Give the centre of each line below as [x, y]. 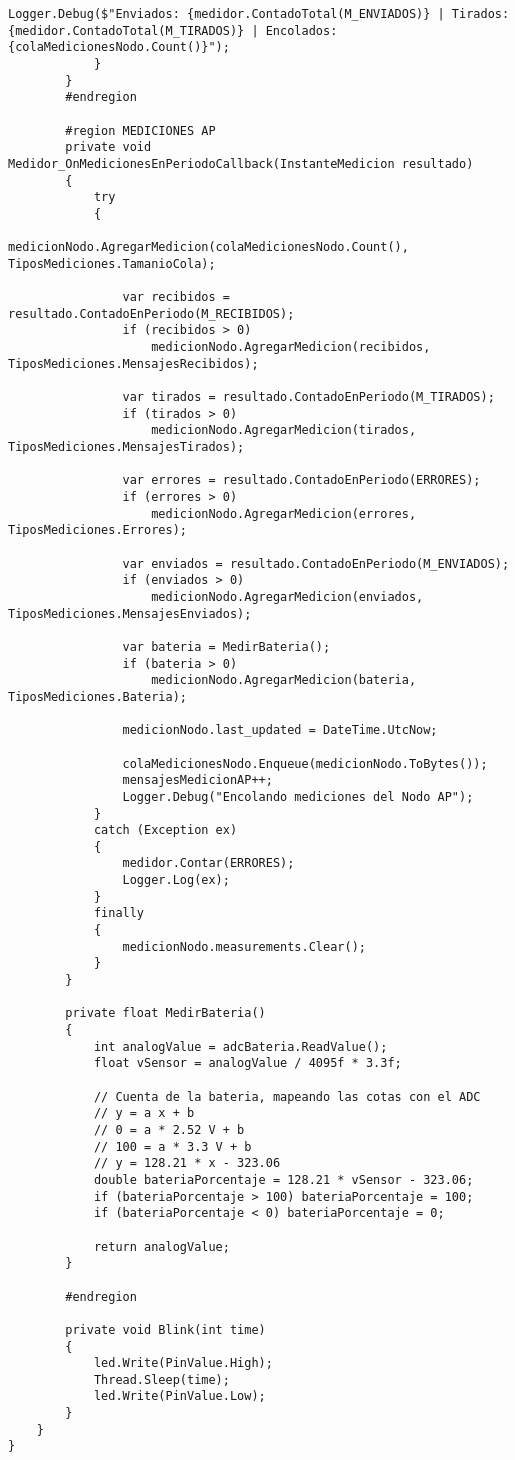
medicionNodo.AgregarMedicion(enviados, [287, 596]
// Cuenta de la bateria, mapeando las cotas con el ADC [287, 1096]
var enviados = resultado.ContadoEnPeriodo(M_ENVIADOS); [316, 563]
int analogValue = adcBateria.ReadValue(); [240, 1046]
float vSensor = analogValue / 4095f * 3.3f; [247, 1063]
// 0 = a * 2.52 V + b [169, 1129]
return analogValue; [161, 1246]
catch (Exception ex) [165, 830]
